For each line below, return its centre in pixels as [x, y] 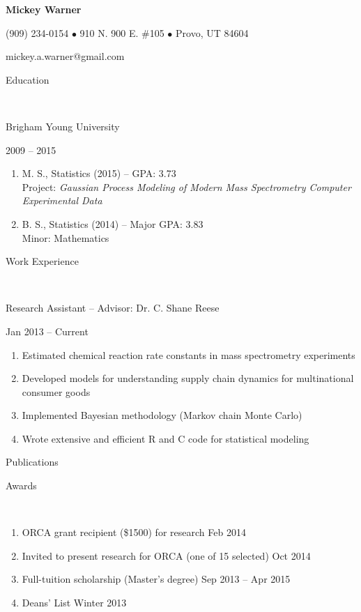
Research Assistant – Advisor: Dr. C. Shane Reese [113, 308]
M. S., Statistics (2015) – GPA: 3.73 [99, 173]
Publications [32, 462]
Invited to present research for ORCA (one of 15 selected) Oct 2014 [166, 555]
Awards [21, 485]
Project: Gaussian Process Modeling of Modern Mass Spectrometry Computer [186, 186]
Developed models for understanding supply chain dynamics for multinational [188, 378]
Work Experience [42, 261]
